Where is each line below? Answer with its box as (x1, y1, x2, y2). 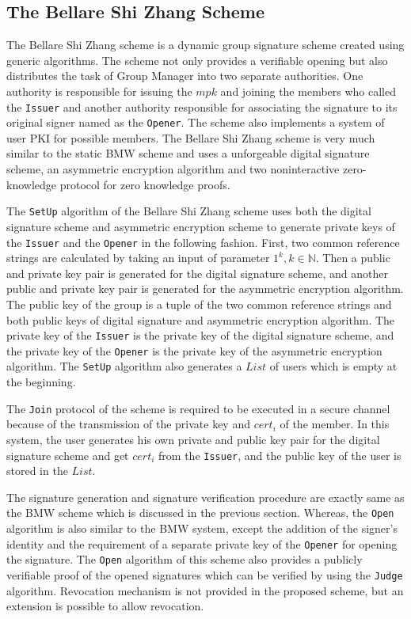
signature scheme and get (6, 446, 129, 463)
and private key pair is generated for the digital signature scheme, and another (6, 264, 388, 281)
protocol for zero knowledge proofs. (59, 176, 230, 192)
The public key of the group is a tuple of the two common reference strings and (6, 295, 392, 312)
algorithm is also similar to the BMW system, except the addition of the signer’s (6, 520, 398, 537)
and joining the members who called (220, 82, 397, 99)
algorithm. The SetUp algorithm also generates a (6, 358, 242, 374)
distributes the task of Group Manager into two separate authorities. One (6, 67, 363, 84)
